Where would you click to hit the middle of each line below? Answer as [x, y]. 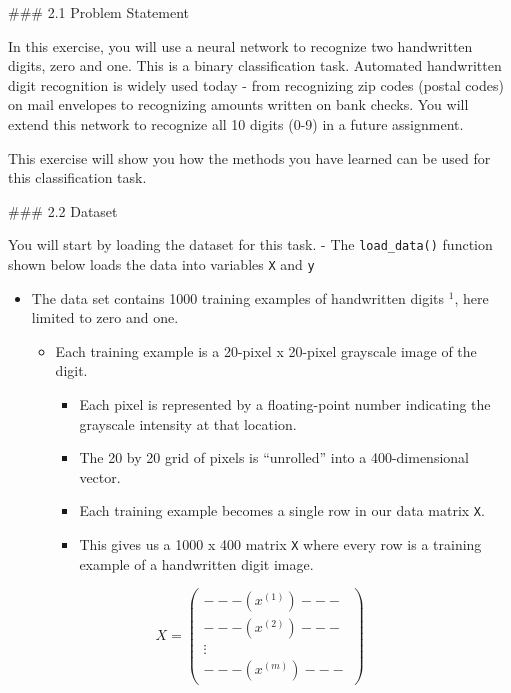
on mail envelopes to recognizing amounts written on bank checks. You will [238, 104]
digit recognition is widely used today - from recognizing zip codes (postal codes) [256, 84]
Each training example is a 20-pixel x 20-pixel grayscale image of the [266, 350]
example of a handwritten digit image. [196, 563]
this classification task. [77, 177]
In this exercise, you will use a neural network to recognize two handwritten [240, 45]
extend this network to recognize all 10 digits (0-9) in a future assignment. [236, 123]
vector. [100, 476]
